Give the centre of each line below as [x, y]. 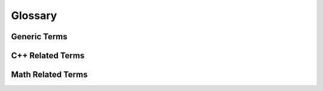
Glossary [34, 15]
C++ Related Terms [48, 56]
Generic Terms [39, 37]
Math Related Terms [49, 75]
